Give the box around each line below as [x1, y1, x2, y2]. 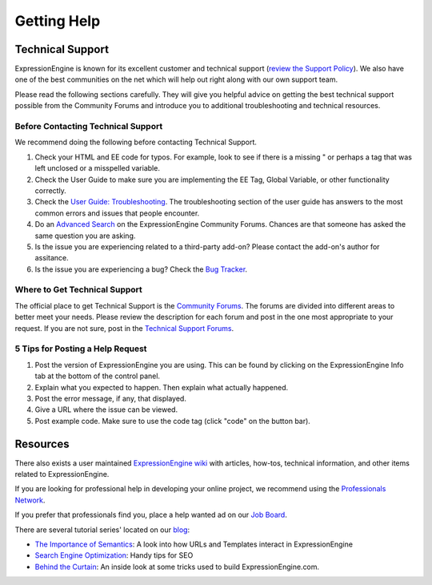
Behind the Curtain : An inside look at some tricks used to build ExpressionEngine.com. [34, 562, 320, 571]
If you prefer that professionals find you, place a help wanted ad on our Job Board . [14, 510, 287, 520]
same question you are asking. [34, 231, 136, 240]
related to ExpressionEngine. [14, 469, 110, 478]
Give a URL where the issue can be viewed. [34, 405, 178, 414]
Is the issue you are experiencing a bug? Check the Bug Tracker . [34, 264, 248, 274]
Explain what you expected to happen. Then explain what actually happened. [34, 382, 289, 392]
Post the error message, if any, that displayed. [34, 393, 187, 403]
